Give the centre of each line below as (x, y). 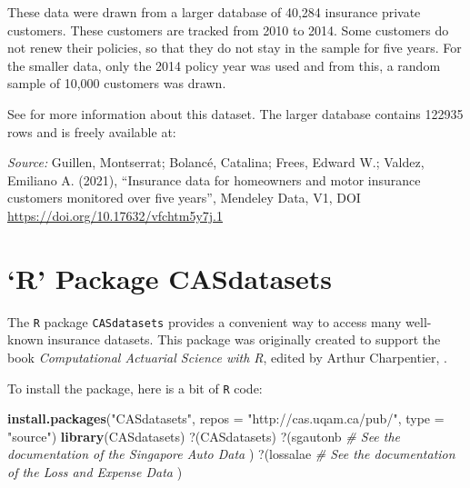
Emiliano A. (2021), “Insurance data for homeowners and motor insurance (214, 179)
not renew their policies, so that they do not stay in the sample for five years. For (235, 48)
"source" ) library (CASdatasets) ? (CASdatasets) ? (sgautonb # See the (204, 436)
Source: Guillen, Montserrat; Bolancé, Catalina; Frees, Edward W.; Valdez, (216, 162)
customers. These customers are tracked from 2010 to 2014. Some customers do (228, 30)
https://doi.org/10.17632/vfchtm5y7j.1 (115, 215)
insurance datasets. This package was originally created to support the (244, 339)
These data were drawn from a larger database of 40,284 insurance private (214, 12)
